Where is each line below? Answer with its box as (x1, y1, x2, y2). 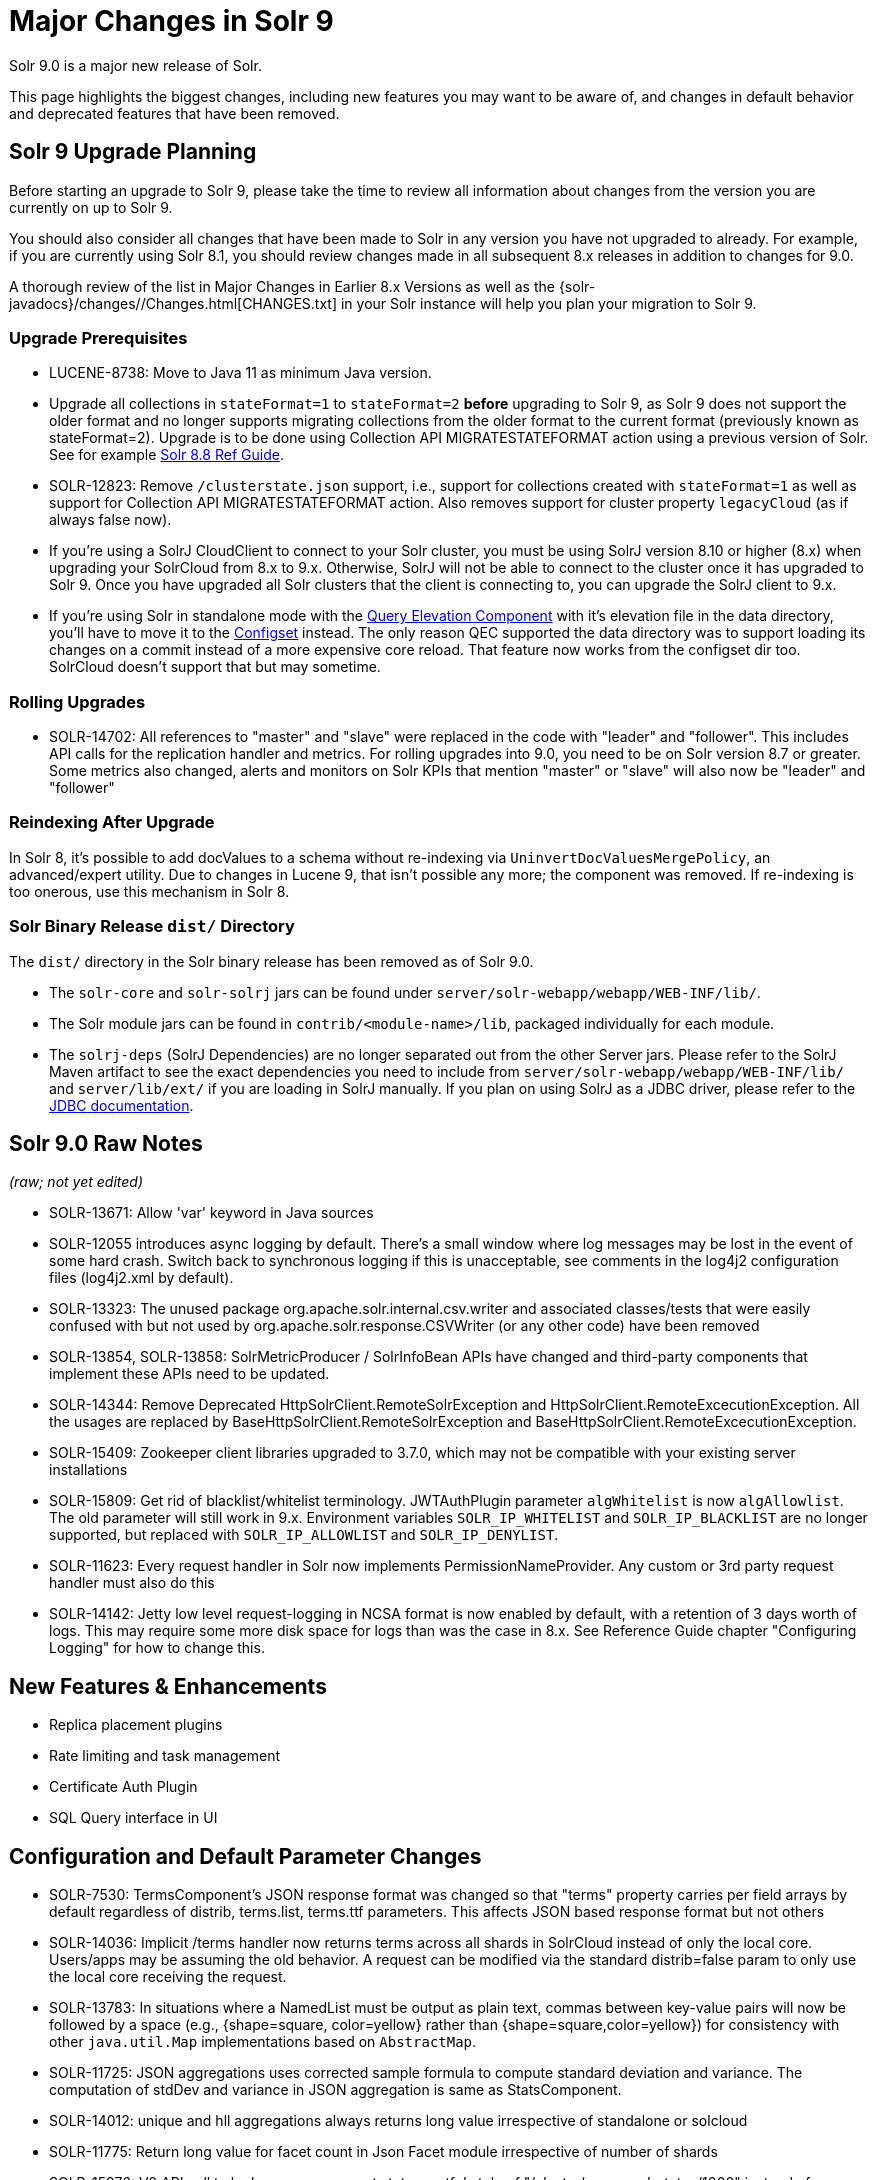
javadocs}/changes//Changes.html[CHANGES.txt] (9, 294, 338, 312)
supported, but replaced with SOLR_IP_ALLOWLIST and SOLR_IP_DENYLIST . (49, 1526, 559, 1544)
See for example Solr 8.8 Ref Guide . (49, 446, 284, 464)
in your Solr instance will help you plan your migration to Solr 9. (340, 294, 757, 312)
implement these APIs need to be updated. (49, 1365, 330, 1383)
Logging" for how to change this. (49, 1639, 265, 1657)
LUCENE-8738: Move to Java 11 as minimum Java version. (49, 364, 432, 382)
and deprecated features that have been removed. (9, 104, 340, 122)
